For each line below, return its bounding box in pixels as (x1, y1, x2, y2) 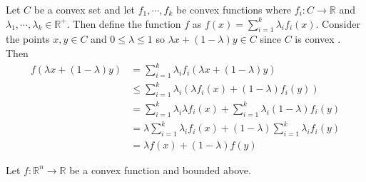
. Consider (315, 16, 360, 31)
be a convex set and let (34, 2, 135, 16)
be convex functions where (176, 2, 292, 16)
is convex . (295, 31, 341, 46)
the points (6, 31, 50, 46)
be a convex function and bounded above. (69, 162, 251, 177)
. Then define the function (66, 16, 181, 31)
